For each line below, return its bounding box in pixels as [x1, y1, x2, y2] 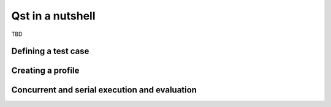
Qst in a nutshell [11, 9, 96, 22]
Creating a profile [11, 66, 80, 76]
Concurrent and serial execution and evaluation [11, 85, 197, 95]
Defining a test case [11, 46, 89, 57]
